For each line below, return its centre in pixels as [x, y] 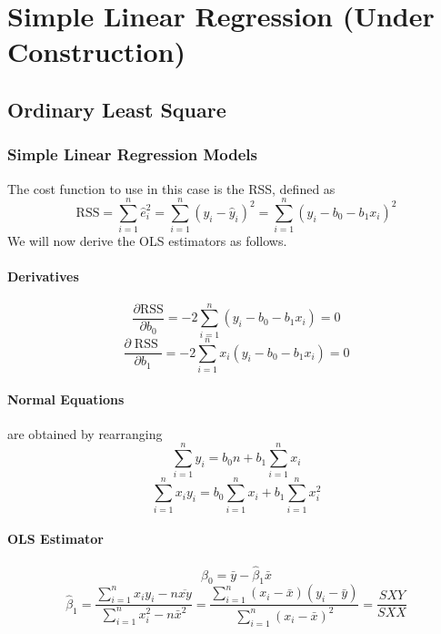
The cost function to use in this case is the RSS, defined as [171, 188]
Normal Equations [66, 399]
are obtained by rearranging [85, 433]
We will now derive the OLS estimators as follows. [147, 241]
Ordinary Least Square [117, 109]
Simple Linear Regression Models [132, 154]
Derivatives [43, 276]
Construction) [96, 51]
